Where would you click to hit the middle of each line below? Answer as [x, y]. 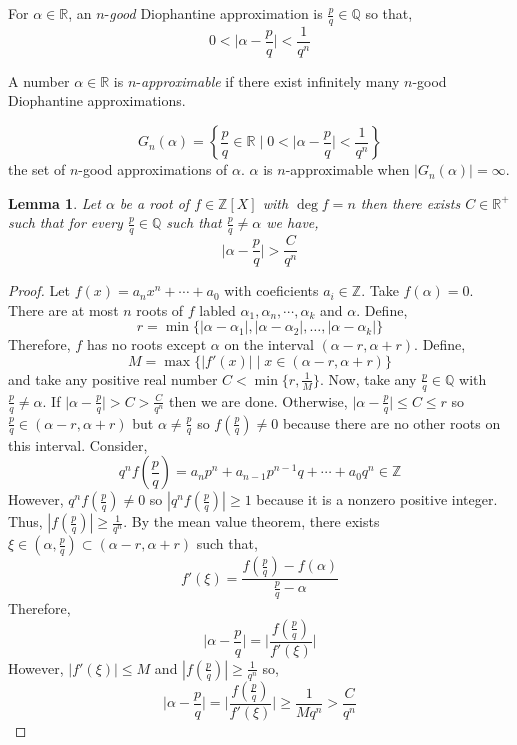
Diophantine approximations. [97, 100]
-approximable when [347, 169]
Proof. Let [39, 290]
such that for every [65, 222]
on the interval [269, 344]
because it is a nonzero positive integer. [377, 499]
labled [217, 309]
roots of [160, 309]
